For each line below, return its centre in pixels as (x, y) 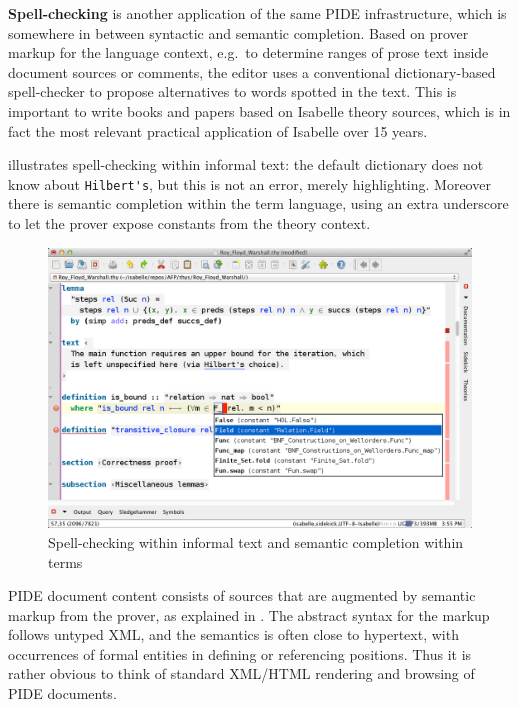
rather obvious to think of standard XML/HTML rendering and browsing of (241, 673)
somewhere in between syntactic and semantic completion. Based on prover (238, 32)
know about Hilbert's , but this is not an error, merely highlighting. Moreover (249, 183)
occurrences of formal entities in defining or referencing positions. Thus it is (240, 653)
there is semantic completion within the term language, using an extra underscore (258, 203)
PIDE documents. (62, 693)
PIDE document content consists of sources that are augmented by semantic (242, 595)
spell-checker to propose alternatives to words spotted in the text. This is (232, 91)
